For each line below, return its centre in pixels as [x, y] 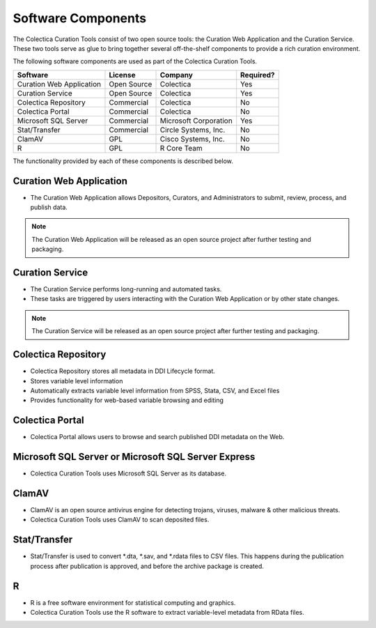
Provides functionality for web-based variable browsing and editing [127, 400]
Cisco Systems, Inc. [193, 139]
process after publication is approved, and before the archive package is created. [147, 566]
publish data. [49, 207]
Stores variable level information [77, 381]
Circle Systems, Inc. [193, 130]
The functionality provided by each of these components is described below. [123, 161]
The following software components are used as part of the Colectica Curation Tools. [135, 61]
